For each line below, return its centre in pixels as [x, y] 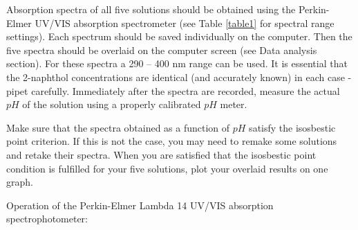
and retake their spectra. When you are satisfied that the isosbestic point [161, 154]
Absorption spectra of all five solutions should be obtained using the [151, 9]
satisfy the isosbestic [292, 127]
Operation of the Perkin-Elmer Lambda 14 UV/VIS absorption [140, 205]
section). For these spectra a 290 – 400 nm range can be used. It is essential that [177, 63]
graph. [20, 182]
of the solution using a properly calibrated [112, 104]
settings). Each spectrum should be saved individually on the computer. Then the [179, 36]
